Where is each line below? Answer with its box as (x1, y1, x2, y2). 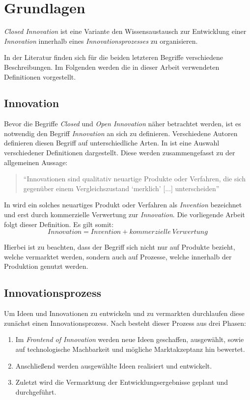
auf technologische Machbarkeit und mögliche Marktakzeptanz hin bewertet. (15, 344, 245, 354)
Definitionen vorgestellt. (4, 71, 76, 82)
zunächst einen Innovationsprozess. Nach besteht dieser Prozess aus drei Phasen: (4, 317, 246, 328)
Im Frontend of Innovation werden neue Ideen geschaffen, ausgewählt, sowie (15, 334, 244, 344)
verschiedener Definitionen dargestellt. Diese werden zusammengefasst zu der (4, 147, 235, 158)
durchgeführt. (15, 386, 56, 397)
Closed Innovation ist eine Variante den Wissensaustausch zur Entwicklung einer (4, 26, 247, 36)
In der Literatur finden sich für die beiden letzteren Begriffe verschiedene (4, 52, 223, 62)
